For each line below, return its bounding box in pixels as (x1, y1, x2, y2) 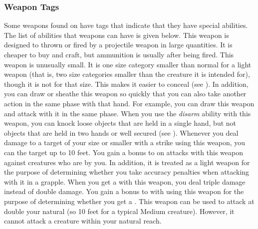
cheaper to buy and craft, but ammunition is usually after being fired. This (4, 49, 234, 59)
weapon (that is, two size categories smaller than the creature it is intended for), (4, 69, 250, 79)
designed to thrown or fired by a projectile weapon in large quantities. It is (4, 39, 233, 50)
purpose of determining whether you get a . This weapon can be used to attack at (4, 196, 255, 206)
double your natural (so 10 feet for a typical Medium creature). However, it (4, 206, 235, 216)
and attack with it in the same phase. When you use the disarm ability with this (4, 108, 251, 118)
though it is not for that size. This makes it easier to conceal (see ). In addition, (4, 78, 249, 89)
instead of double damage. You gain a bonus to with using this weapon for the (4, 186, 244, 197)
